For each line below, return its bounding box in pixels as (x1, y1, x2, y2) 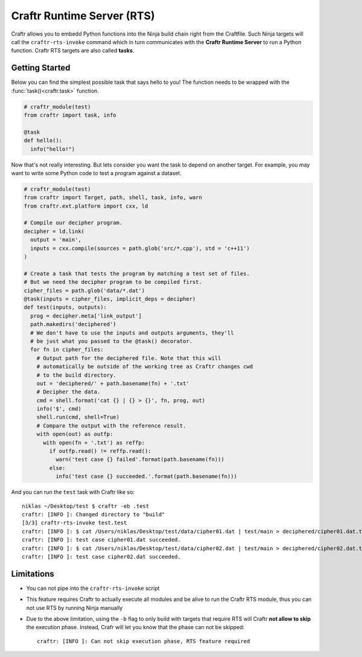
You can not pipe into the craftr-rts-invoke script (26, 585, 160, 592)
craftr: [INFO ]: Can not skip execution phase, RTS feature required (37, 638, 250, 644)
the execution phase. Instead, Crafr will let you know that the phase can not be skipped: (26, 624, 244, 631)
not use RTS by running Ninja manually (26, 604, 123, 611)
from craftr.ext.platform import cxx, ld (24, 202, 148, 210)
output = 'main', (30, 236, 81, 243)
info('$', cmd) (36, 405, 81, 412)
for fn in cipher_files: (30, 346, 104, 353)
